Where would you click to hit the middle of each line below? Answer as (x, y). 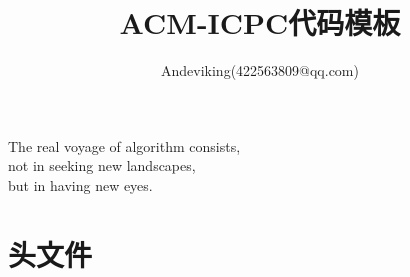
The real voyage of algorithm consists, (124, 145)
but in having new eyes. (80, 184)
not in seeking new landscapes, (102, 165)
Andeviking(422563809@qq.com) (260, 70)
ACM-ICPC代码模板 (260, 22)
